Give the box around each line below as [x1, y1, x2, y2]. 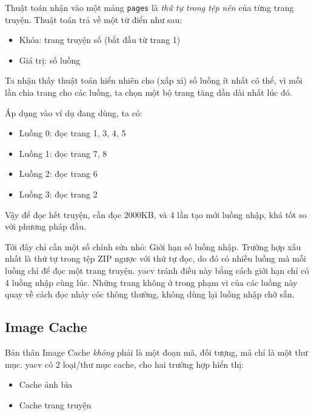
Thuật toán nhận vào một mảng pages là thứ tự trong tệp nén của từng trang [5, 1, 294, 13]
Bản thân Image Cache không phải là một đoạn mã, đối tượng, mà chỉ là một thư [5, 345, 308, 358]
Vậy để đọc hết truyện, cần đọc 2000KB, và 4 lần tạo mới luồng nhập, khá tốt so [5, 208, 307, 221]
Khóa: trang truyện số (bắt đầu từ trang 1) [19, 33, 181, 46]
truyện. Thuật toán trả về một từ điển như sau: [5, 13, 182, 25]
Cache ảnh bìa [19, 378, 73, 391]
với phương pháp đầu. [5, 220, 86, 233]
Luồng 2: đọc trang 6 [19, 167, 98, 180]
